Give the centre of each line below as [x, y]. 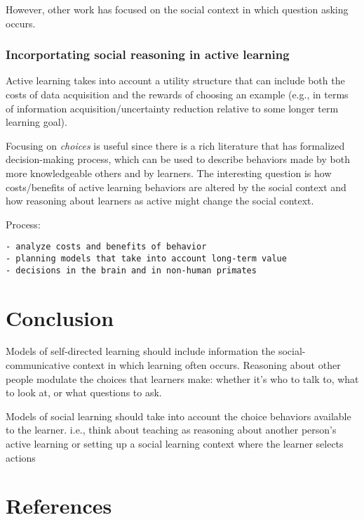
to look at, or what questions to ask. [84, 392]
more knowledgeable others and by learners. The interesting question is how [169, 173]
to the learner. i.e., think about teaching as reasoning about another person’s [171, 430]
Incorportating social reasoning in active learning [148, 54]
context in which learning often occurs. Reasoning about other [207, 365]
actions [21, 457]
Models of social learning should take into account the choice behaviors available [178, 416]
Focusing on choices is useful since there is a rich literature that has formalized [175, 145]
